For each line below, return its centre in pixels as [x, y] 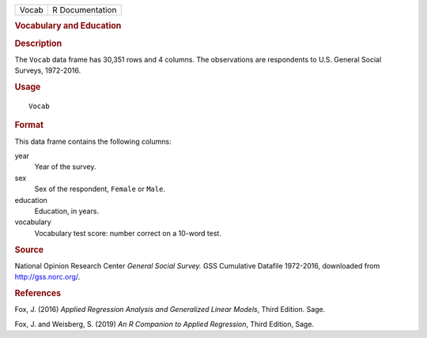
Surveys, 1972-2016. [48, 70]
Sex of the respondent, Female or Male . [100, 189]
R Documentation [85, 10]
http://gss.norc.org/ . [47, 277]
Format [29, 125]
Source [29, 250]
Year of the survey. [65, 167]
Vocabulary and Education [68, 26]
